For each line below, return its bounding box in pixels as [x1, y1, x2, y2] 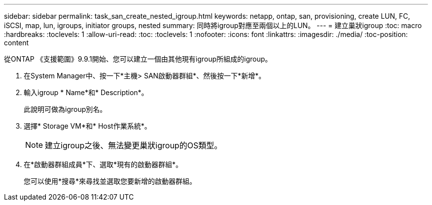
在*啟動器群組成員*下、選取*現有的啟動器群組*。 [24, 160, 183, 169]
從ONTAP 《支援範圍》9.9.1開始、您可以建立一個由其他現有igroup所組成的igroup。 [4, 55, 272, 63]
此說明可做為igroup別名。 [24, 105, 107, 113]
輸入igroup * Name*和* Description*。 [24, 88, 148, 97]
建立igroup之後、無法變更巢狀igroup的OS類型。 [45, 140, 222, 150]
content [4, 38, 29, 47]
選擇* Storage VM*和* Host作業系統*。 [24, 122, 151, 130]
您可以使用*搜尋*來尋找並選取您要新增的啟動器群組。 [24, 177, 197, 185]
